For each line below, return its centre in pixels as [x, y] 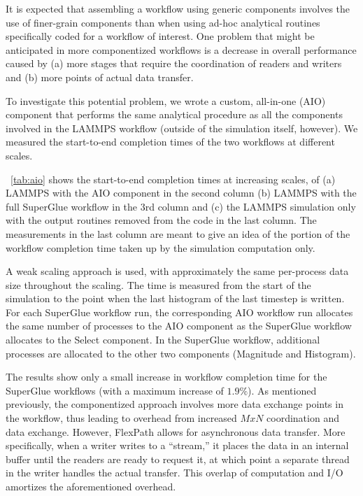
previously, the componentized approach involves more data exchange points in [175, 404]
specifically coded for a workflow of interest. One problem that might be [160, 36]
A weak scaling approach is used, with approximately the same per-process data [177, 271]
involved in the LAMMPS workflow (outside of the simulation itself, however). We [182, 128]
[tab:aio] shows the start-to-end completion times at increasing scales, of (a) [173, 179]
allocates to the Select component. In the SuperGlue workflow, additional [163, 340]
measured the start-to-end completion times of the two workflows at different [170, 142]
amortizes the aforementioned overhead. [91, 486]
